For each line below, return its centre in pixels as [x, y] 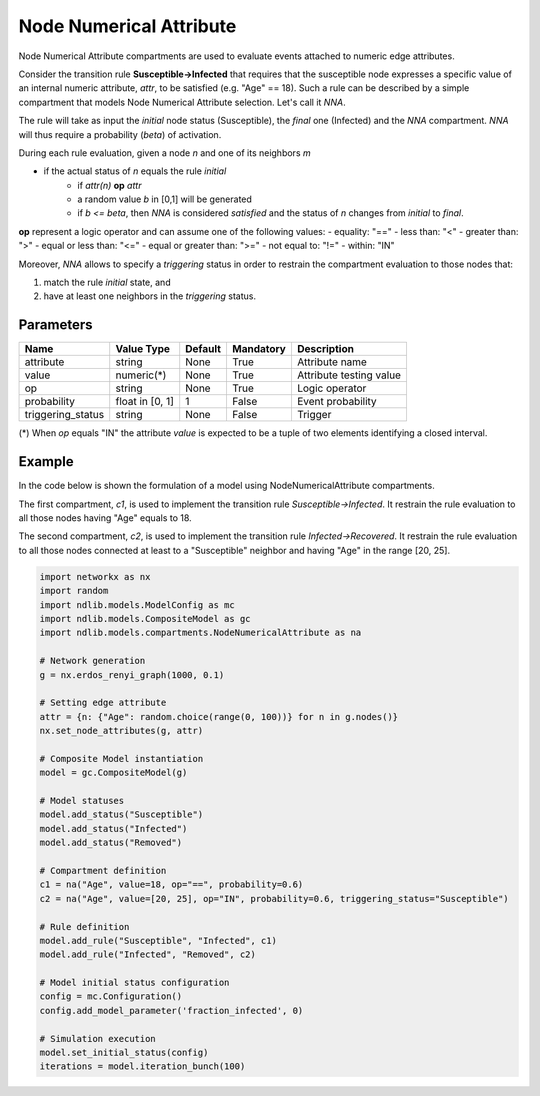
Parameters [55, 325]
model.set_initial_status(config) [124, 1053]
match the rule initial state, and [107, 282]
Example [46, 461]
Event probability [336, 402]
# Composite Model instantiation [121, 758]
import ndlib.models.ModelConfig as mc [137, 604]
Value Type [142, 349]
